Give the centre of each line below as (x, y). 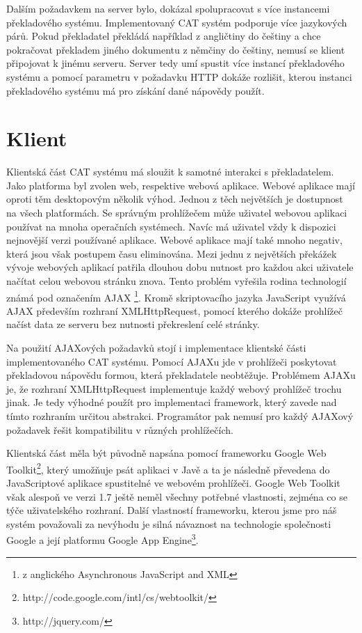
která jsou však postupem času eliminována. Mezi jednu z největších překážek (172, 253)
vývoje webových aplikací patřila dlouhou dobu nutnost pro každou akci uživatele (180, 267)
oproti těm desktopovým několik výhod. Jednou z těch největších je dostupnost (175, 199)
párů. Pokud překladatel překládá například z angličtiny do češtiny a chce (164, 36)
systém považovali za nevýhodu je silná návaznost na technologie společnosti (169, 523)
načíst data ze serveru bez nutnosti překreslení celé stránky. (133, 324)
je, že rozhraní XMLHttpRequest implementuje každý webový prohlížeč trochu (174, 388)
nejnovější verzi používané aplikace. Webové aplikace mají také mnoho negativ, (174, 240)
